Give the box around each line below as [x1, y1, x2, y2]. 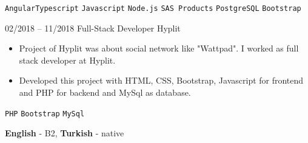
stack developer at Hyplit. [19, 53, 116, 66]
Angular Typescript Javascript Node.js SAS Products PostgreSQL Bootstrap [5, 4, 301, 13]
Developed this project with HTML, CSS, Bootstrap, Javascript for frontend [19, 74, 304, 87]
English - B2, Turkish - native [5, 127, 124, 139]
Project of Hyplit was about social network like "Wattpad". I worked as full [19, 42, 299, 55]
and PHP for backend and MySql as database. [19, 86, 191, 99]
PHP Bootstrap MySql [5, 109, 85, 118]
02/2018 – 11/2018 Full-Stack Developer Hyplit [5, 21, 181, 34]
